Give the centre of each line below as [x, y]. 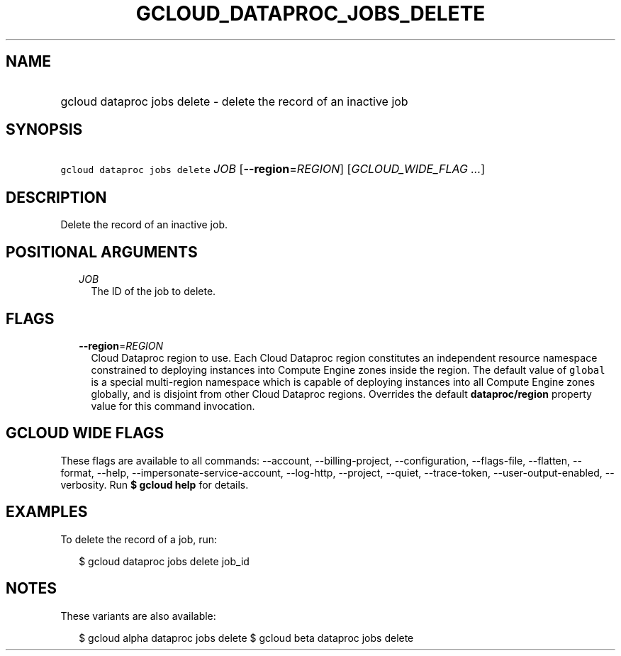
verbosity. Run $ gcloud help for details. [155, 484]
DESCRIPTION [56, 197]
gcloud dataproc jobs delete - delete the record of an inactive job [234, 101]
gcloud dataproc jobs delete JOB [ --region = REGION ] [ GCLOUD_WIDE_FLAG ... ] [273, 169]
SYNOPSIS [44, 130]
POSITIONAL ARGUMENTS [102, 252]
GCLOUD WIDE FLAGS [85, 433]
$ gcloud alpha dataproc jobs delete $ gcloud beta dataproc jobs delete [246, 638]
